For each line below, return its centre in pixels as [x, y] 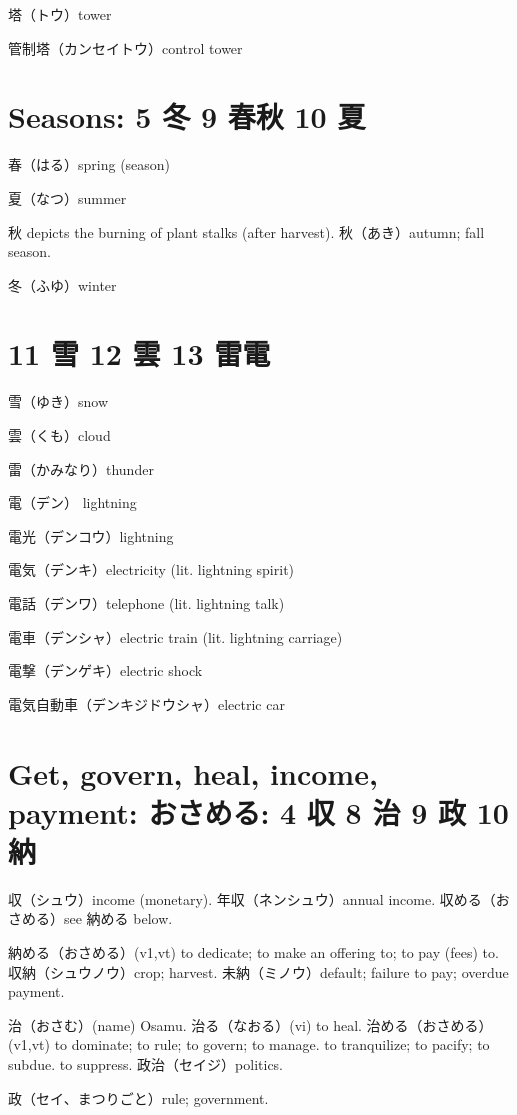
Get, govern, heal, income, [193, 772]
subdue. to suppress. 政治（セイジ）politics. [146, 1064]
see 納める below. [118, 918]
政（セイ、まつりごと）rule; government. [138, 1097]
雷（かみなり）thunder [81, 468]
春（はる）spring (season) [89, 164]
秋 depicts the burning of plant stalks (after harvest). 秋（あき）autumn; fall [246, 231]
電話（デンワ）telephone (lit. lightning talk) [146, 602]
